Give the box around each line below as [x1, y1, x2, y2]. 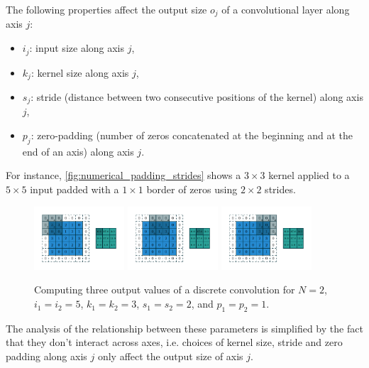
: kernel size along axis [31, 65, 129, 80]
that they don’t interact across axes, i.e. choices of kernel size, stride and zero [6, 335, 343, 350]
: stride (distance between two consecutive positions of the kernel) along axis [31, 89, 363, 104]
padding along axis [6, 349, 87, 364]
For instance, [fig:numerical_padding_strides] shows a [6, 168, 241, 183]
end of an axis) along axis [22, 144, 134, 158]
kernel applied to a [268, 168, 350, 183]
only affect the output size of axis [97, 349, 243, 364]
